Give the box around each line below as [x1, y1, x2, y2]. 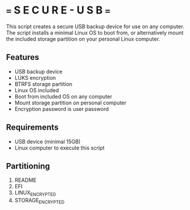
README [14, 177, 37, 184]
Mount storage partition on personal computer [14, 99, 127, 106]
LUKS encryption [14, 74, 56, 81]
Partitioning [6, 161, 50, 171]
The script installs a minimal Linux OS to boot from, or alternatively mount [6, 29, 184, 36]
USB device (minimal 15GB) [14, 138, 81, 145]
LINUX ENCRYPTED [14, 189, 56, 198]
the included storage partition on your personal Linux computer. [6, 35, 160, 42]
